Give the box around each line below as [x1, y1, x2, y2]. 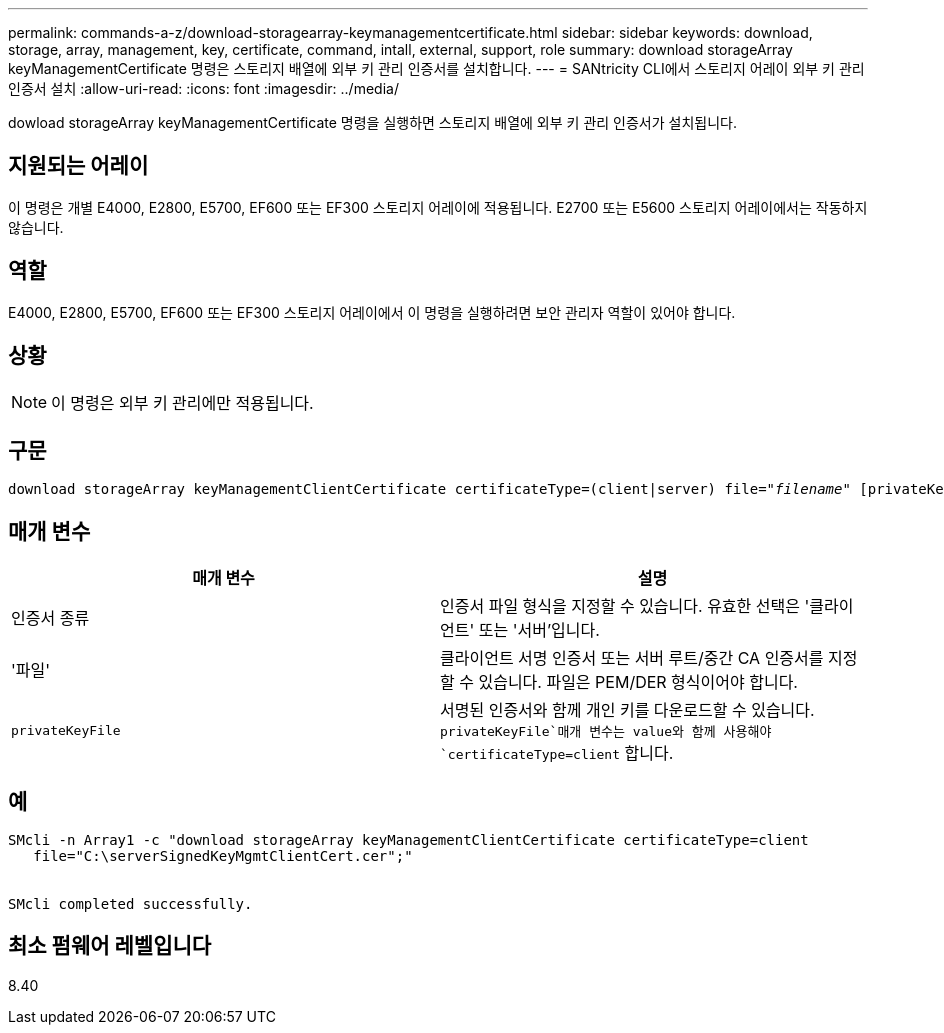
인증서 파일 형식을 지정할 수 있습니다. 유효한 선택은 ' [440, 596, 810, 617]
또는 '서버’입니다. [478, 620, 600, 641]
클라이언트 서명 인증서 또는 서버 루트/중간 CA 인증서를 [440, 648, 824, 669]
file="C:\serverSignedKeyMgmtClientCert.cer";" [33, 848, 413, 865]
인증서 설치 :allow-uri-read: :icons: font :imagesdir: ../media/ [8, 80, 399, 97]
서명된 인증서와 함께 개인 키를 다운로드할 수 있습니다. [440, 700, 815, 721]
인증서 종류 [11, 608, 90, 629]
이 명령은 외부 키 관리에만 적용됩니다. [51, 392, 314, 413]
